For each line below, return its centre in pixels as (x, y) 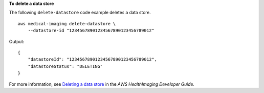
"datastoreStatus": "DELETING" (65, 66)
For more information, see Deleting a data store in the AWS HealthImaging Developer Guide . (102, 84)
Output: (17, 41)
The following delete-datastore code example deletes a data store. (80, 13)
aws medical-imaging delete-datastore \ (67, 24)
